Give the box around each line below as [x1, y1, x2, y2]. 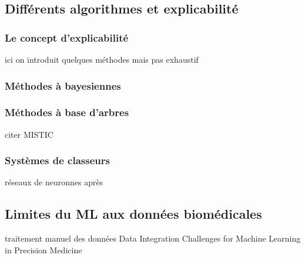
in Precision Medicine [5, 243, 82, 256]
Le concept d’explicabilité [5, 30, 129, 45]
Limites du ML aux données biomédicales [5, 205, 262, 223]
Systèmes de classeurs [5, 153, 110, 168]
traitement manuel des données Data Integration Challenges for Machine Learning [5, 232, 301, 245]
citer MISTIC [5, 128, 53, 140]
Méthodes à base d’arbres [5, 105, 129, 120]
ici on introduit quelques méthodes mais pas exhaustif [5, 53, 199, 65]
